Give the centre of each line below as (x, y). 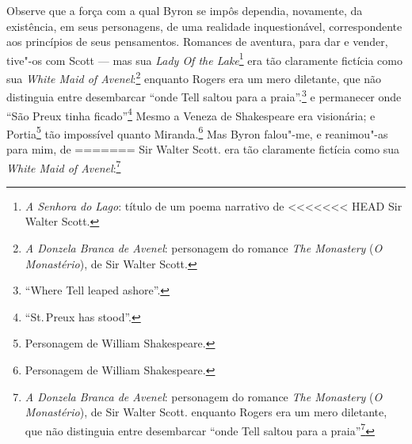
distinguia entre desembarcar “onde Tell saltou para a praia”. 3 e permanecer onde (204, 95)
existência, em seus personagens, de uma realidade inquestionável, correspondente (204, 26)
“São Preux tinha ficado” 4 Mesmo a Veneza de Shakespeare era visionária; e (191, 114)
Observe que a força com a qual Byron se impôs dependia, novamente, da (185, 10)
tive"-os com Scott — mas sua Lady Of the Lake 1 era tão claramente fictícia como (204, 59)
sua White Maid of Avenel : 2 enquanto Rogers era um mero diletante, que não (194, 77)
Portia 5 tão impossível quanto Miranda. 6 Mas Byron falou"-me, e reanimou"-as (197, 132)
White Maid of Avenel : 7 (64, 166)
